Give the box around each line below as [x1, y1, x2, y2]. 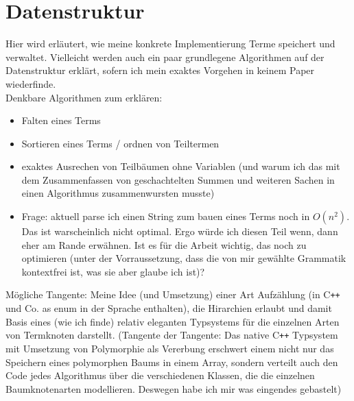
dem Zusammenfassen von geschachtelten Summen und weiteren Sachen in [21, 172, 335, 186]
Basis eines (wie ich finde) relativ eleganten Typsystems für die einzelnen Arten [5, 314, 340, 328]
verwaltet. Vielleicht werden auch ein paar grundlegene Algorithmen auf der [5, 49, 324, 64]
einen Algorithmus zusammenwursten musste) [21, 186, 215, 200]
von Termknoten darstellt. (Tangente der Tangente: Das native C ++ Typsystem [5, 328, 338, 342]
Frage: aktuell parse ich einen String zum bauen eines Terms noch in [21, 209, 310, 223]
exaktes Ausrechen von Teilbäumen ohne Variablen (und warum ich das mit [21, 159, 340, 173]
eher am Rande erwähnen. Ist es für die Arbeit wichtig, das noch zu [21, 237, 307, 252]
